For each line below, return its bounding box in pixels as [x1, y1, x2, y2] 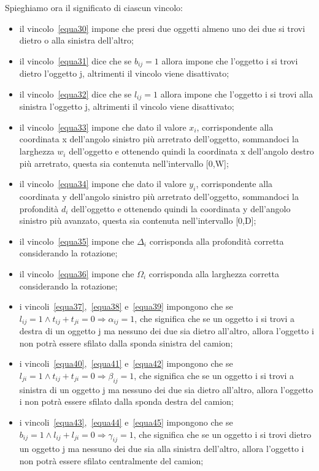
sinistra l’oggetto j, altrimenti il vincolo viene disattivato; [19, 100, 234, 113]
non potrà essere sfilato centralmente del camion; [19, 454, 204, 467]
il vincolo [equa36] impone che [19, 267, 134, 280]
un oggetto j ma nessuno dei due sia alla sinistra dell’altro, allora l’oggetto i [19, 442, 304, 455]
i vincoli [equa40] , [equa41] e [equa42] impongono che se [19, 357, 233, 370]
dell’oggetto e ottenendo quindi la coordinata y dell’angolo [71, 202, 291, 215]
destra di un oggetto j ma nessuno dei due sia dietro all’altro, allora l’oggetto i [19, 324, 314, 337]
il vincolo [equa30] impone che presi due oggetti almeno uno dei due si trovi [19, 21, 306, 34]
